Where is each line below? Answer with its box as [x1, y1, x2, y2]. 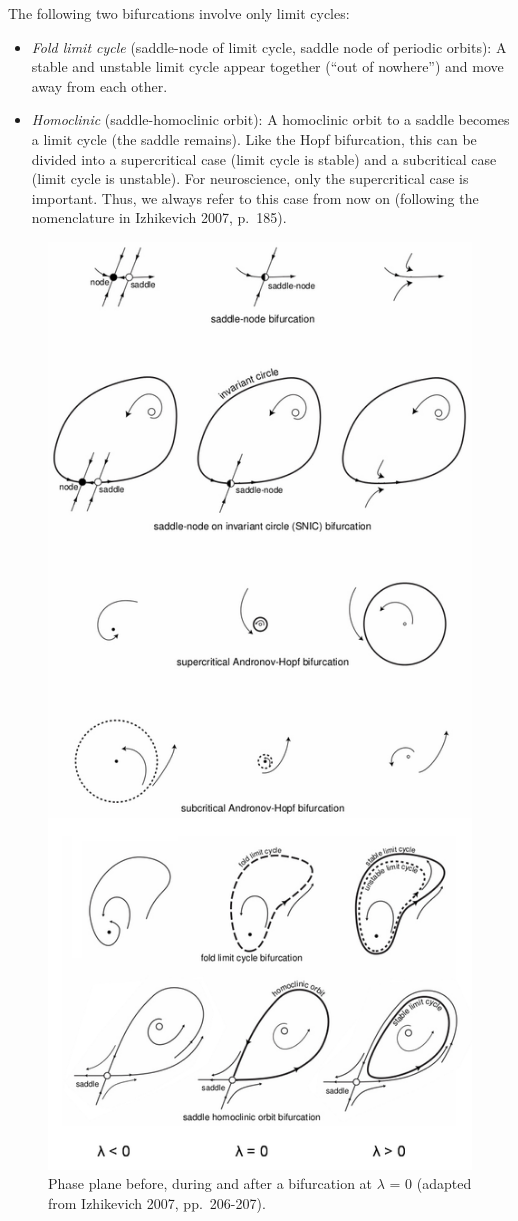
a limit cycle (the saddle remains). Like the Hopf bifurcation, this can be [31, 128, 477, 149]
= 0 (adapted [389, 1173, 472, 1194]
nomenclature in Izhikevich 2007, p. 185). [31, 207, 287, 228]
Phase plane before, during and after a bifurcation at [48, 1173, 373, 1194]
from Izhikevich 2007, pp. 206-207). [48, 1192, 266, 1213]
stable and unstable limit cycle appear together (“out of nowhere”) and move [31, 56, 504, 77]
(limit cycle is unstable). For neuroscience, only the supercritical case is [31, 168, 469, 189]
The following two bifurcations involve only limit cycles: [8, 3, 350, 23]
